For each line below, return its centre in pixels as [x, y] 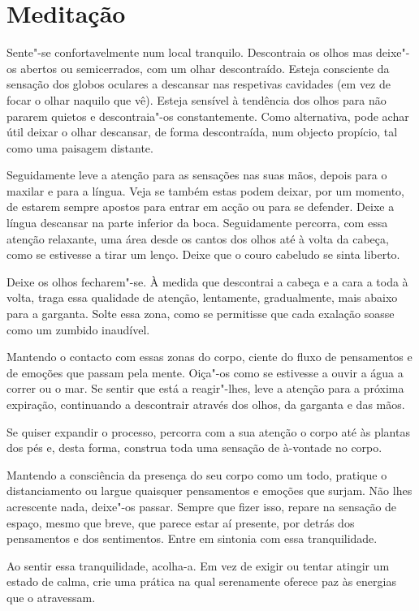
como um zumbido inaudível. [78, 329]
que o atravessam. [51, 597]
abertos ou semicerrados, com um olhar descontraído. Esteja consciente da [205, 68]
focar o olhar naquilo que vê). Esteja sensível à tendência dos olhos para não [197, 99]
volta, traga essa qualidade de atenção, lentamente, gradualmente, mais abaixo [202, 297]
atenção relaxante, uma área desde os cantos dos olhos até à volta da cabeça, [198, 238]
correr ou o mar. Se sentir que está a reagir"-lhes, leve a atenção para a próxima [205, 388]
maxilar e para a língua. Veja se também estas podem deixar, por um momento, [205, 190]
